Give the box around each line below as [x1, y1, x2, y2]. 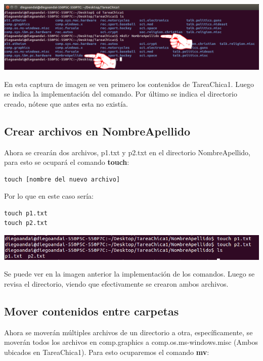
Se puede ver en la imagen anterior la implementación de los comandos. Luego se [4, 268, 255, 279]
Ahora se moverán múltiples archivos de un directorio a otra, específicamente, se [4, 327, 253, 337]
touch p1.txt [4, 209, 48, 217]
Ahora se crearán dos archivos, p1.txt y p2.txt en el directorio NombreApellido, [4, 147, 251, 157]
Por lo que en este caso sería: [4, 191, 94, 201]
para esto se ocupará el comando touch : [4, 157, 129, 167]
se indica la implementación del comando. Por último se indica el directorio [4, 88, 237, 99]
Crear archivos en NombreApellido [4, 123, 191, 139]
